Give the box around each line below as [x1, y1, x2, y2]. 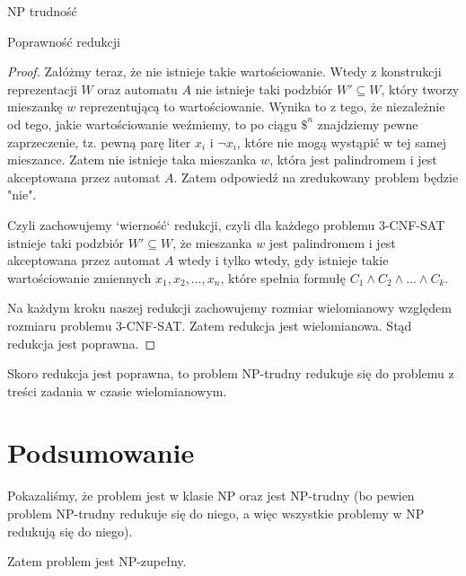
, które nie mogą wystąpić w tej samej [236, 132, 446, 151]
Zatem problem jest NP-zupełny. [7, 552, 187, 571]
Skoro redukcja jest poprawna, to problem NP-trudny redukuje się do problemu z [7, 364, 454, 383]
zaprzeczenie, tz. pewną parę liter [7, 132, 191, 151]
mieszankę [7, 97, 63, 116]
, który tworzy [381, 79, 460, 98]
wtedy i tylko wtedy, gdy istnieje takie [178, 251, 389, 270]
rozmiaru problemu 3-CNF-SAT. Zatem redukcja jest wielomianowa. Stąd [7, 315, 412, 334]
